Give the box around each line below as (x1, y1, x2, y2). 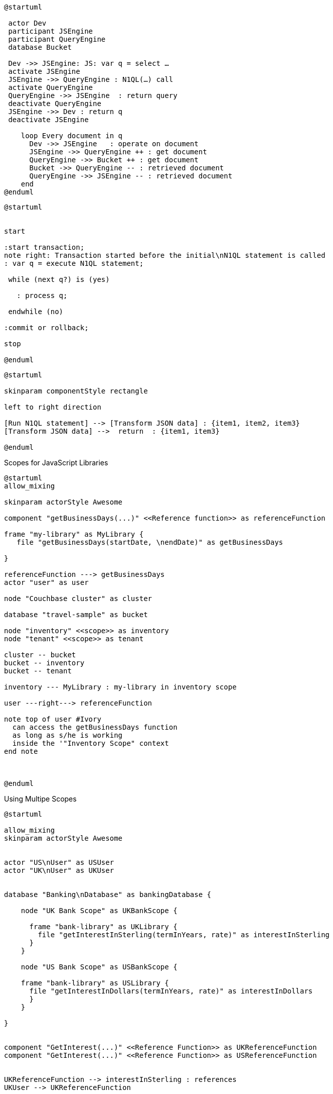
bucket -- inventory (4, 659, 85, 667)
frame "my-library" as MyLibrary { (4, 530, 144, 538)
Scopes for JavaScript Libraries (4, 458, 108, 467)
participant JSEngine (8, 27, 93, 35)
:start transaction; (4, 243, 85, 251)
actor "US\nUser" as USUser (4, 858, 114, 866)
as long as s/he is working (12, 731, 123, 739)
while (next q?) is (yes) (8, 275, 110, 283)
